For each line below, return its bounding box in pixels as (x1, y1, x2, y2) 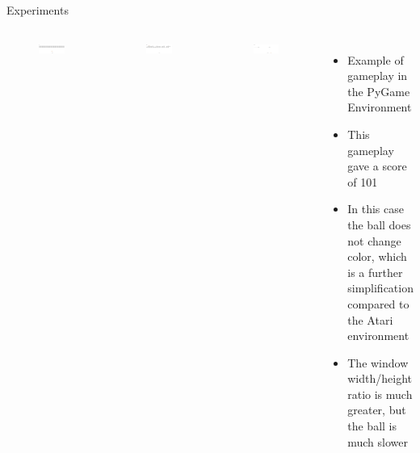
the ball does (347, 216, 411, 233)
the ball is (347, 417, 397, 434)
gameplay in (347, 67, 408, 84)
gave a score (347, 157, 407, 174)
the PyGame (347, 82, 410, 99)
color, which (347, 248, 407, 265)
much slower (347, 433, 408, 450)
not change (347, 232, 401, 249)
